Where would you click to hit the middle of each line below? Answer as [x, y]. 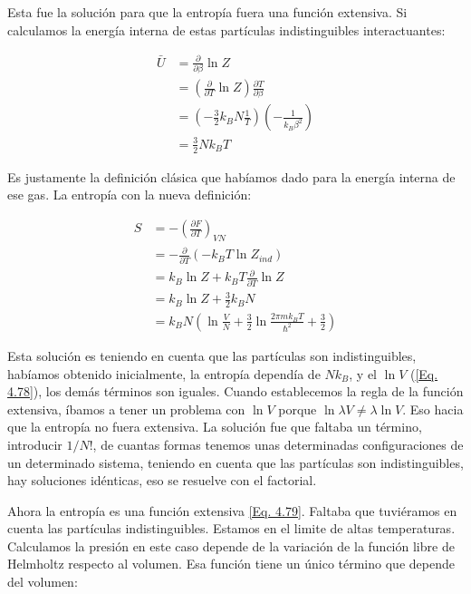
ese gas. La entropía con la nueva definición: [130, 195]
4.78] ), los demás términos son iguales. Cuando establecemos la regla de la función [235, 391]
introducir [35, 444]
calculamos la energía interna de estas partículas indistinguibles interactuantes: [226, 29]
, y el [363, 373]
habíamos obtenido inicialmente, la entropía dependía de [164, 373]
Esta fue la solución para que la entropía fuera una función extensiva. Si [207, 12]
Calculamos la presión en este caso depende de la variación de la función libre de [231, 545]
